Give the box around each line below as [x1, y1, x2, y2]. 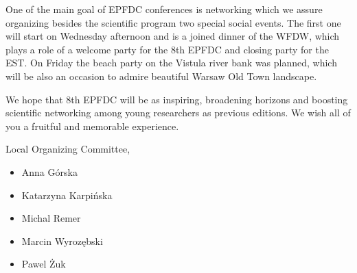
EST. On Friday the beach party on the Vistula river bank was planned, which [5, 55, 337, 70]
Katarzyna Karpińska [21, 187, 113, 202]
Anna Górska [21, 164, 78, 179]
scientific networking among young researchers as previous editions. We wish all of [5, 105, 351, 120]
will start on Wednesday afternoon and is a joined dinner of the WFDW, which [5, 29, 340, 43]
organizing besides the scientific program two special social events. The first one [5, 15, 341, 29]
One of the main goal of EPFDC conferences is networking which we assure [5, 2, 323, 16]
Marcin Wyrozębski [21, 233, 103, 248]
